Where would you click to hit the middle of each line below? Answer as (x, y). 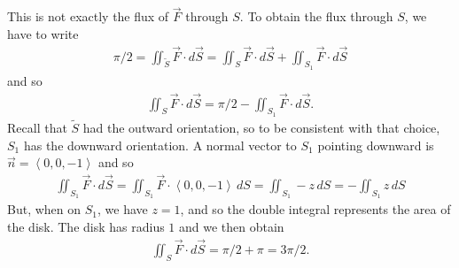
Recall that (37, 128)
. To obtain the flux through (316, 16)
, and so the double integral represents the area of (315, 209)
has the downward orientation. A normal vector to (160, 145)
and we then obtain (232, 226)
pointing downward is (376, 145)
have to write (43, 33)
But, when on (44, 209)
